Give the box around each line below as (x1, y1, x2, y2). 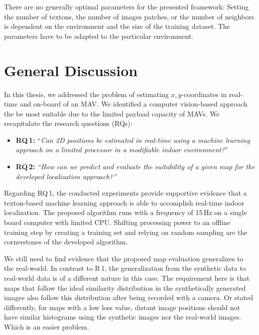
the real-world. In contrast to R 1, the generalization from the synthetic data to (4, 263, 246, 273)
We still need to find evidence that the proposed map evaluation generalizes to (4, 253, 244, 263)
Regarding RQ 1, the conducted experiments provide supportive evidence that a (4, 188, 247, 198)
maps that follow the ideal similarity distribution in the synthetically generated (4, 282, 246, 293)
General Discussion (4, 60, 138, 80)
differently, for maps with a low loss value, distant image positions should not (4, 302, 240, 312)
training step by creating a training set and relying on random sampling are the (4, 226, 248, 237)
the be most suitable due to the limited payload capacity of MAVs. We (4, 108, 220, 118)
